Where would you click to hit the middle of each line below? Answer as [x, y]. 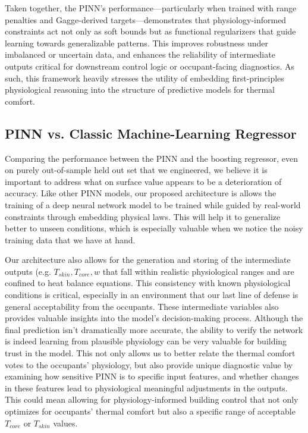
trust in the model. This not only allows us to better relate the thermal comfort [150, 353]
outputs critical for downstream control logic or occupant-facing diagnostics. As [150, 66]
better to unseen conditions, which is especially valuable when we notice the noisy [154, 228]
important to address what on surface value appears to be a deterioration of [143, 181]
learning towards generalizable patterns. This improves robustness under [136, 43]
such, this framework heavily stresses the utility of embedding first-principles [144, 78]
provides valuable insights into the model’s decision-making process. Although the [154, 318]
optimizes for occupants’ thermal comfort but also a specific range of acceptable [150, 411]
